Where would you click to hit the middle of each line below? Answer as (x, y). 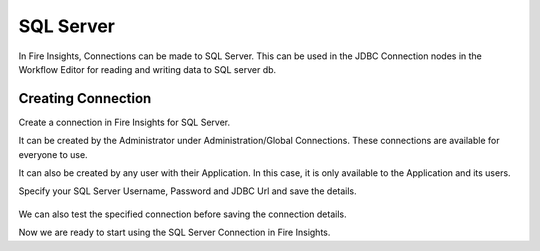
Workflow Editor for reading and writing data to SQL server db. (147, 69)
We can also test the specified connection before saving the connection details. (182, 214)
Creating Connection (85, 98)
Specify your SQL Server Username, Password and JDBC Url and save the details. (187, 191)
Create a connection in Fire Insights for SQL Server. (124, 122)
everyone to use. (53, 154)
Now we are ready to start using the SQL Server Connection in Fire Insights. (174, 232)
